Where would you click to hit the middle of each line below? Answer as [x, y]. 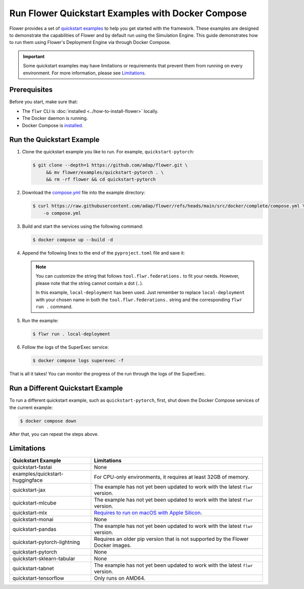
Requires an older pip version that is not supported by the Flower [171, 539]
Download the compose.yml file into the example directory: [84, 193]
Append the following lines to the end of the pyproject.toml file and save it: [103, 253]
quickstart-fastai [32, 467]
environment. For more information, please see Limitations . [85, 73]
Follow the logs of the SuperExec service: [65, 347]
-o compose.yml [62, 213]
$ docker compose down [48, 421]
